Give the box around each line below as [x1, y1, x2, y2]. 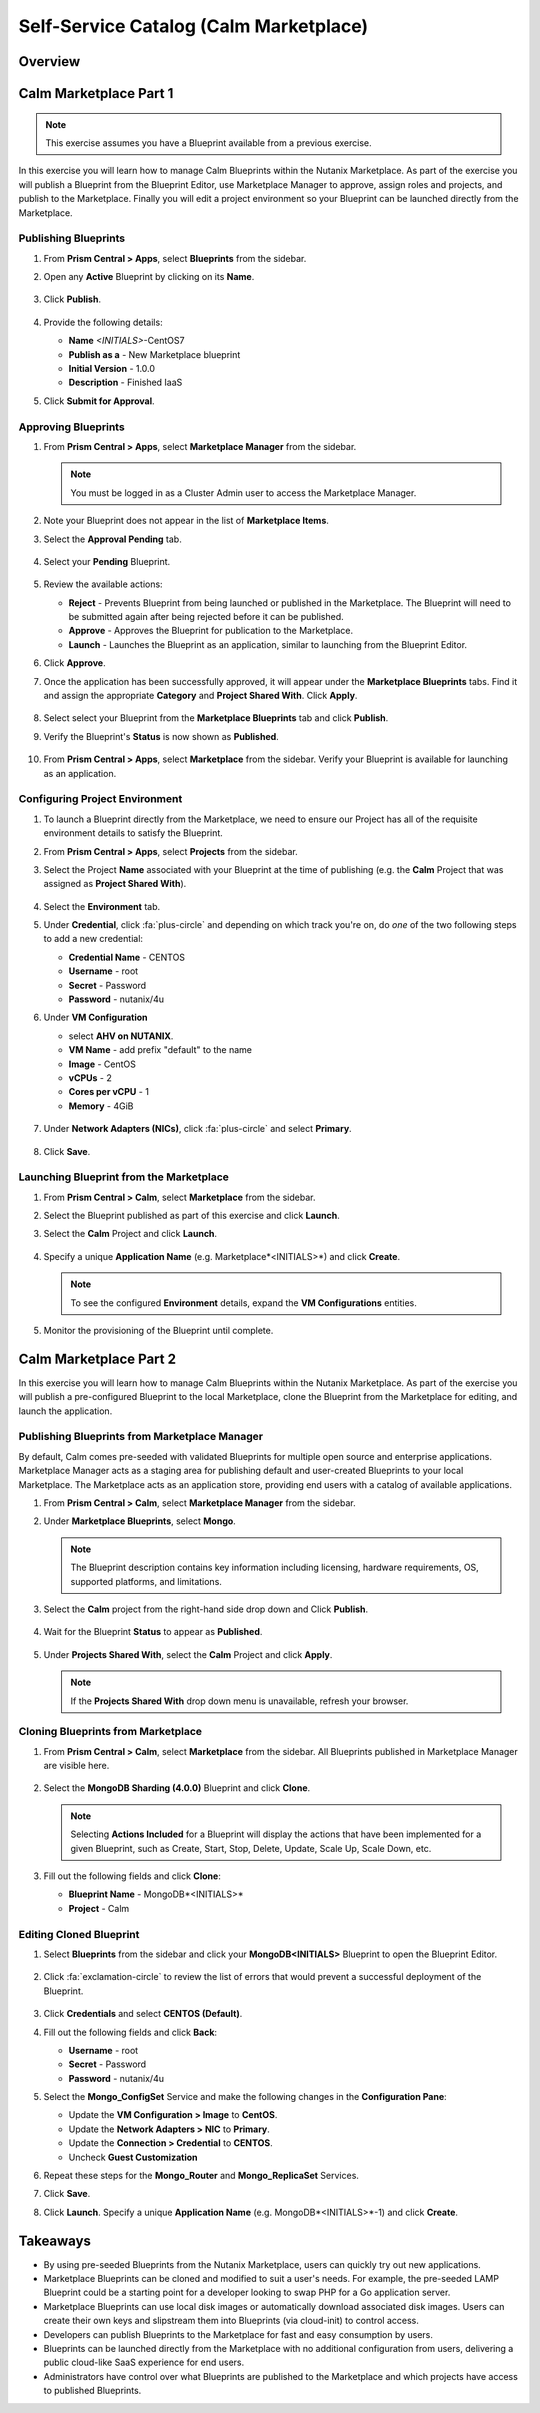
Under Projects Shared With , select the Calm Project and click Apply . [43, 1648, 333, 1660]
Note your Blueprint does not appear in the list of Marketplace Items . [43, 515, 330, 527]
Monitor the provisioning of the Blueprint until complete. [43, 1325, 274, 1337]
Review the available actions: [43, 578, 164, 590]
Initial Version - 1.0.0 [68, 363, 155, 375]
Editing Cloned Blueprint [18, 1927, 140, 1941]
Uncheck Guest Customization [68, 2151, 199, 2163]
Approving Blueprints [18, 420, 125, 434]
